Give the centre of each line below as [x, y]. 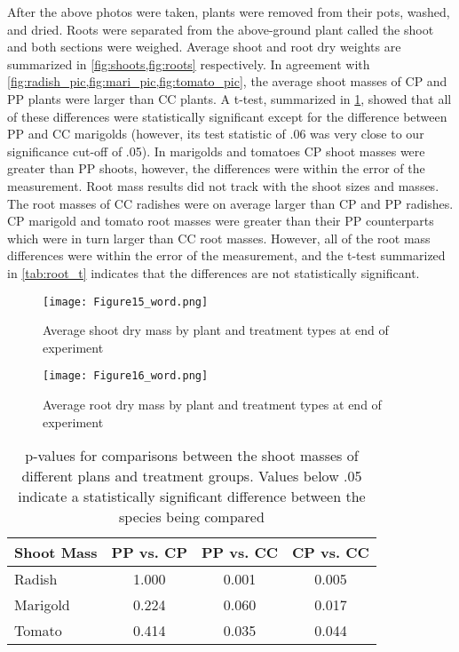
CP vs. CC [331, 553]
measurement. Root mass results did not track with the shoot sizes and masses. [223, 185]
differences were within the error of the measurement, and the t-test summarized [226, 255]
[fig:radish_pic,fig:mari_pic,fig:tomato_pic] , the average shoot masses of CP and [227, 81]
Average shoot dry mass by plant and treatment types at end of [216, 330]
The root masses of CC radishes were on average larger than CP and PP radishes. [230, 203]
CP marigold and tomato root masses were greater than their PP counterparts [221, 221]
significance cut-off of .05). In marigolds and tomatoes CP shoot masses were [216, 151]
